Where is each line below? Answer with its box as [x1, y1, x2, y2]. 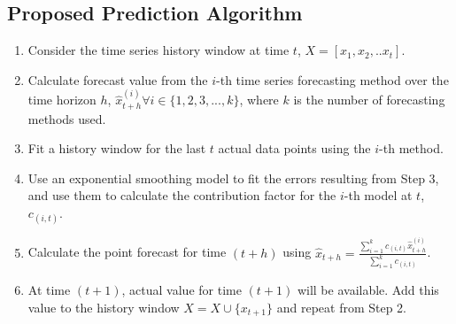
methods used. [27, 109, 106, 127]
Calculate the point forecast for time [27, 243, 227, 261]
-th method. [379, 139, 444, 158]
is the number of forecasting [293, 90, 445, 109]
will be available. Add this [297, 281, 439, 299]
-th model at [344, 186, 413, 204]
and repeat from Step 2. [276, 297, 407, 316]
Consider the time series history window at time [27, 41, 290, 59]
